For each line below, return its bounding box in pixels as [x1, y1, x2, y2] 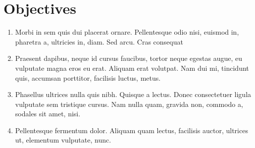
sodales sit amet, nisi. [15, 108, 81, 119]
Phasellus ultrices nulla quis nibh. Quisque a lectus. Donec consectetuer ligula [15, 89, 252, 99]
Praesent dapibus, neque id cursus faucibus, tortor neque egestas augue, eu [15, 53, 243, 63]
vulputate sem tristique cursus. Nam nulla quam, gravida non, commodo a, [15, 99, 243, 109]
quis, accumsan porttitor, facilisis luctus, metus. [15, 72, 161, 83]
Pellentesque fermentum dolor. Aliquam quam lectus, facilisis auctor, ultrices [15, 125, 248, 135]
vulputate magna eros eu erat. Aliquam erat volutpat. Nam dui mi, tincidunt [15, 62, 249, 73]
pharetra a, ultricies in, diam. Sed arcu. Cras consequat [15, 36, 183, 47]
